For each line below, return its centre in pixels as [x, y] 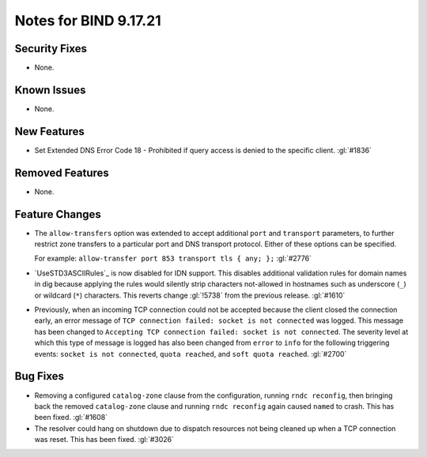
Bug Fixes [40, 376]
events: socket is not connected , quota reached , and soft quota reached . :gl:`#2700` [191, 354]
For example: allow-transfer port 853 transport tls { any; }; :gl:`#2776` [173, 258]
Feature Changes [58, 214]
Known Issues [50, 90]
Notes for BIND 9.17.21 [88, 21]
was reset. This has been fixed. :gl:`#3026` [104, 440]
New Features [49, 131]
